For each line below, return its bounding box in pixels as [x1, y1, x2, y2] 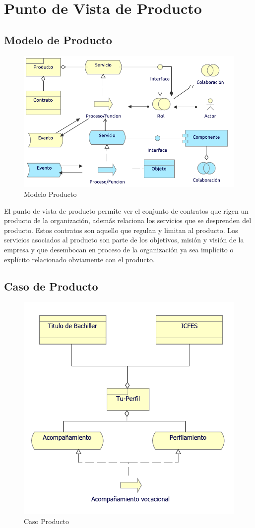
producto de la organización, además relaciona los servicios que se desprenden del [4, 215, 252, 226]
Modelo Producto [24, 189, 77, 199]
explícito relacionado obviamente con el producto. [4, 254, 155, 264]
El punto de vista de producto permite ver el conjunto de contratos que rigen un [4, 205, 249, 216]
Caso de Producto [4, 278, 98, 293]
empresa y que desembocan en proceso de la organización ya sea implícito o [4, 244, 234, 254]
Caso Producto [24, 516, 69, 526]
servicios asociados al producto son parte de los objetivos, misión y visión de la [4, 235, 244, 245]
